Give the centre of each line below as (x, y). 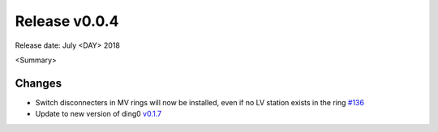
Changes (39, 83)
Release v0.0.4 (67, 21)
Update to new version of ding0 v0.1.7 (99, 114)
